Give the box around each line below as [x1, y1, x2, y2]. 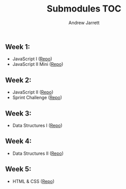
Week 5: [5, 165, 31, 173]
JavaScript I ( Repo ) [12, 56, 52, 62]
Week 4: [5, 137, 32, 146]
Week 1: [5, 42, 30, 51]
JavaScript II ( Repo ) [12, 89, 53, 96]
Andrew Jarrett [68, 20, 100, 26]
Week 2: [5, 76, 31, 84]
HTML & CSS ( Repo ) [12, 178, 54, 184]
